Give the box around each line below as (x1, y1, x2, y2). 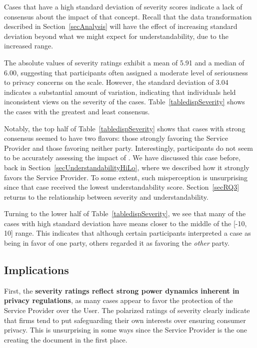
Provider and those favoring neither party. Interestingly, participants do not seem (4, 142, 253, 153)
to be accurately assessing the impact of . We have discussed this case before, (4, 152, 240, 163)
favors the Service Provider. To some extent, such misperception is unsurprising (4, 172, 248, 182)
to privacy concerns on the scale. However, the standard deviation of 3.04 (4, 77, 228, 87)
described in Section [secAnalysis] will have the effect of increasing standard (4, 21, 237, 31)
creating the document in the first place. (4, 334, 127, 345)
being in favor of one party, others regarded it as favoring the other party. (4, 238, 230, 248)
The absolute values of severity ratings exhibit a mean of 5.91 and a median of (4, 57, 244, 67)
